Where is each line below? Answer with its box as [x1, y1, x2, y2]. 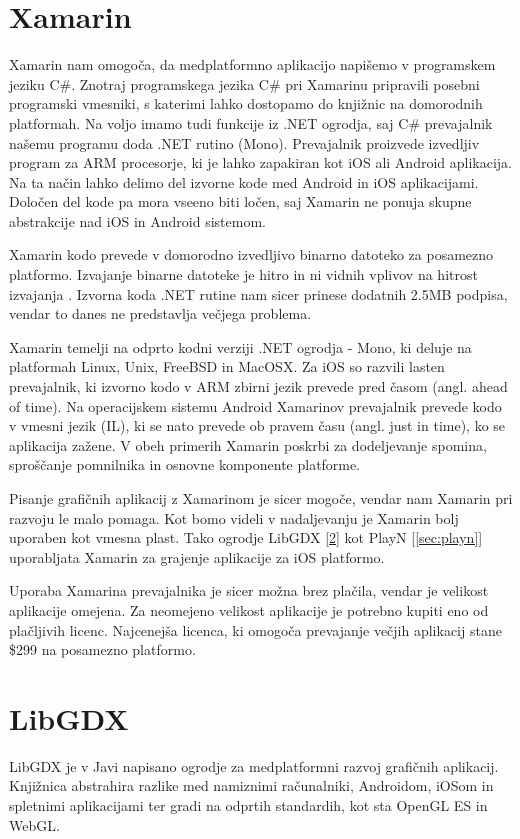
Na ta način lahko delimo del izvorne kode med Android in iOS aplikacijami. [9, 171, 479, 192]
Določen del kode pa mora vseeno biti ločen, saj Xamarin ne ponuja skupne [9, 191, 472, 212]
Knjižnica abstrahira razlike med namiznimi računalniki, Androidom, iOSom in [9, 775, 494, 796]
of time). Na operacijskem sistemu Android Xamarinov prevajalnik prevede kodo [9, 395, 502, 416]
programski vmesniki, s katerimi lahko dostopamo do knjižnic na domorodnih [9, 93, 483, 114]
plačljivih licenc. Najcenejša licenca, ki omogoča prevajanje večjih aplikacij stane [9, 619, 502, 640]
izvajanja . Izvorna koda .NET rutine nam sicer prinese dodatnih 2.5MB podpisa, [9, 283, 508, 304]
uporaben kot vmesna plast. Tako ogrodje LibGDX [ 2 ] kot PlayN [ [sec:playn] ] [9, 527, 483, 548]
